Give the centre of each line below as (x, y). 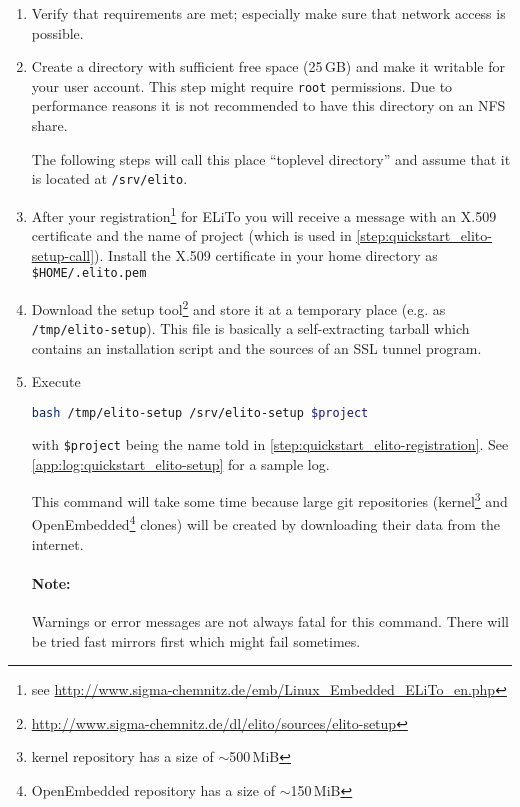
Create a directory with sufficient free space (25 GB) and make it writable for (268, 66)
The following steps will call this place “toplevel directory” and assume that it (271, 158)
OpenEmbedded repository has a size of (153, 790)
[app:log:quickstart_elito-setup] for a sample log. (180, 463)
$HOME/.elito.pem (89, 273)
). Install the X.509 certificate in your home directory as (266, 254)
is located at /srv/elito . (109, 178)
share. (49, 125)
